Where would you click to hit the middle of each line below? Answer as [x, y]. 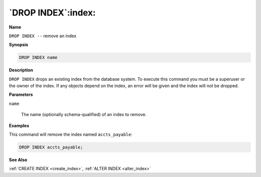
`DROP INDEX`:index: [52, 13]
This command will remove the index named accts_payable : [71, 134]
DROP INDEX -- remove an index [43, 36]
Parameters [21, 95]
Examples [19, 125]
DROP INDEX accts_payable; [51, 147]
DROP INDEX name [38, 58]
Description [21, 70]
